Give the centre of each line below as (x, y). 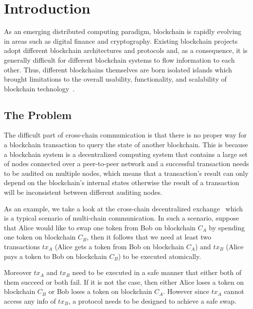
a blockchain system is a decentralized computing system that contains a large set (126, 154)
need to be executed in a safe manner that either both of (157, 272)
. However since (186, 291)
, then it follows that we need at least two (149, 237)
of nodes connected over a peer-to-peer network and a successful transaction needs (126, 163)
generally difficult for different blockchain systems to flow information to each (119, 60)
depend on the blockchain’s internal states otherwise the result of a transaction (122, 182)
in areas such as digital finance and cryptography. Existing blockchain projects (121, 41)
